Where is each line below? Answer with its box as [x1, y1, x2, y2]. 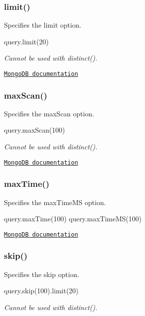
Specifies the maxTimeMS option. [4, 197, 106, 207]
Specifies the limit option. [4, 20, 81, 30]
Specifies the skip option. [4, 269, 79, 279]
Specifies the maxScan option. [4, 108, 94, 118]
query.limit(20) [4, 36, 49, 46]
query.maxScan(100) [4, 125, 65, 135]
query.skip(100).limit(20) [4, 285, 79, 296]
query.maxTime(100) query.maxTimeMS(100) [4, 213, 142, 224]
